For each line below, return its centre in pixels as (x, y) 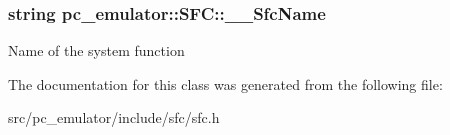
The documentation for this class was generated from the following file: (225, 83)
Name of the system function (96, 50)
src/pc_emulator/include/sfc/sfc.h (114, 117)
